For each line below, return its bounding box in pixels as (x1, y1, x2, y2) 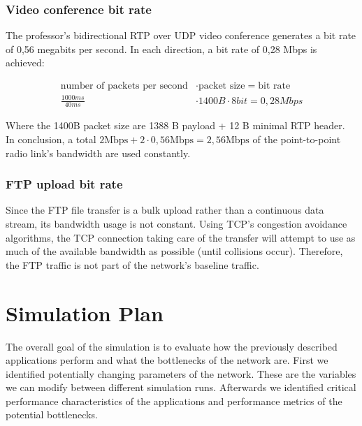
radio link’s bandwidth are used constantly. (6, 145, 191, 160)
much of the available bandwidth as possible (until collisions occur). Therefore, (6, 244, 343, 258)
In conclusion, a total (6, 132, 96, 146)
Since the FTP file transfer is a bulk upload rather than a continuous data (6, 203, 324, 217)
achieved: (6, 55, 45, 70)
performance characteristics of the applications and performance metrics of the (6, 393, 342, 408)
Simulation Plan (6, 298, 164, 327)
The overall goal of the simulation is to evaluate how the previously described (6, 339, 338, 353)
